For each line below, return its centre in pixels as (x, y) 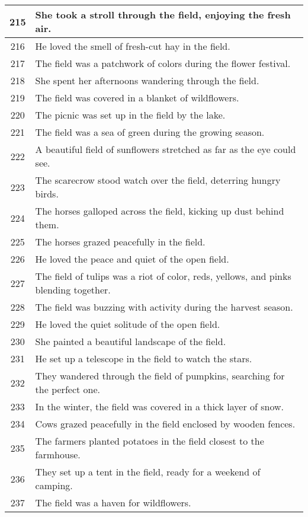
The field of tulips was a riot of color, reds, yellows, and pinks (163, 276)
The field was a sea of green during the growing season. (150, 132)
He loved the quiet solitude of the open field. (128, 324)
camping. (54, 485)
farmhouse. (58, 454)
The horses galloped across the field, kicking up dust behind (160, 211)
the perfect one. (68, 389)
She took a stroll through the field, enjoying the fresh (163, 15)
